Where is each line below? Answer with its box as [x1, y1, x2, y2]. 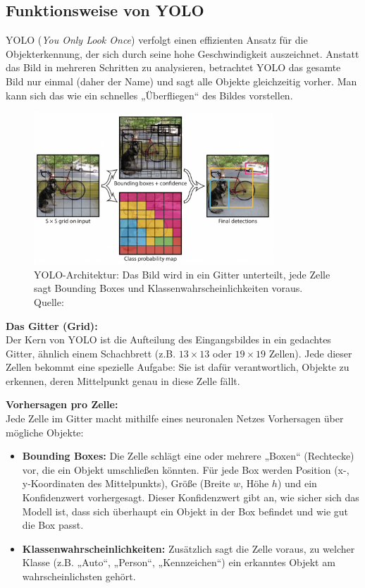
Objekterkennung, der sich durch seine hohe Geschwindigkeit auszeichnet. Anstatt [6, 46, 359, 61]
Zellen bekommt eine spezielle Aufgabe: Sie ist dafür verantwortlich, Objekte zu [6, 360, 349, 374]
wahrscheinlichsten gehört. [22, 569, 136, 583]
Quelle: [34, 294, 64, 309]
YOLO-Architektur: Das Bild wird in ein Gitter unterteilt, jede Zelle [34, 267, 330, 281]
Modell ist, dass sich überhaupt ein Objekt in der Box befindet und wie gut [22, 503, 349, 518]
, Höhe [240, 476, 269, 491]
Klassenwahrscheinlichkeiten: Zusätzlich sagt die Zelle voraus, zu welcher [22, 541, 355, 556]
